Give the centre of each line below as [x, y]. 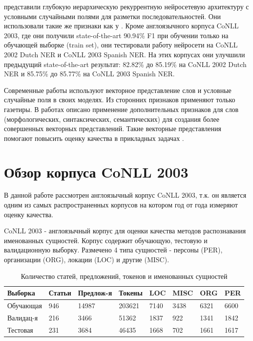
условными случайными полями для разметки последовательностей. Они [112, 16]
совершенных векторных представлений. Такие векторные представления [113, 128]
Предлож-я [95, 293]
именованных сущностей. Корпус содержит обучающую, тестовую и [106, 240]
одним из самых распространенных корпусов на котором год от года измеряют [121, 205]
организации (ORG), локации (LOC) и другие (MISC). [87, 259]
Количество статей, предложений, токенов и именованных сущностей [124, 276]
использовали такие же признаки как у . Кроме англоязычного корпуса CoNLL [121, 26]
